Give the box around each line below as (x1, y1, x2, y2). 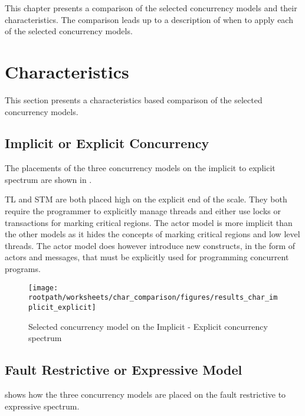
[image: (28, 283, 58, 292)
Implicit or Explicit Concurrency (5, 134, 209, 152)
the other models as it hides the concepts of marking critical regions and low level (5, 228, 300, 240)
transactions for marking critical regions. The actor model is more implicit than (5, 216, 293, 228)
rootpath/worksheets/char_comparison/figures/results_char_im (28, 293, 278, 302)
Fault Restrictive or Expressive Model (5, 361, 242, 379)
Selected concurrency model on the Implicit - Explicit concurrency (28, 320, 268, 332)
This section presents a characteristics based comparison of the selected (5, 93, 263, 106)
